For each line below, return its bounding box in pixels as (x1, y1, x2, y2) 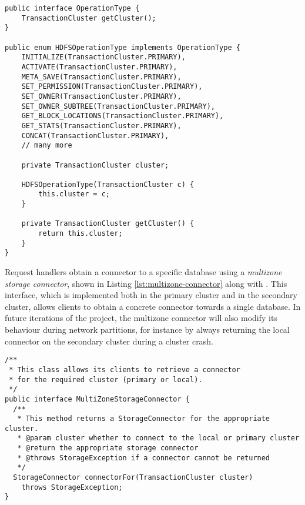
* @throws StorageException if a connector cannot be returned (17, 453, 270, 462)
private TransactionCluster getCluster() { (21, 219, 195, 228)
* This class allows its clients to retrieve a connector (9, 365, 240, 374)
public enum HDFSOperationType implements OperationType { (5, 43, 240, 52)
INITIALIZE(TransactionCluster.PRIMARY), (21, 53, 186, 62)
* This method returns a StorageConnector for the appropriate (17, 414, 270, 423)
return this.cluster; (38, 229, 123, 238)
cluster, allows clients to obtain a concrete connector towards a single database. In (5, 300, 301, 312)
